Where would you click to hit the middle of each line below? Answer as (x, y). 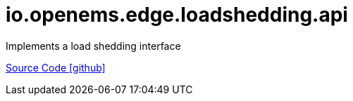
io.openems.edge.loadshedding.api (177, 15)
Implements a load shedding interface (93, 46)
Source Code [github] (56, 67)
